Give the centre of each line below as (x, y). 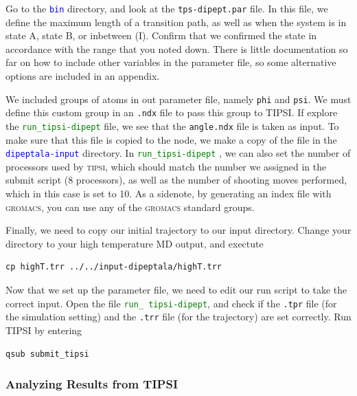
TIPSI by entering (44, 330)
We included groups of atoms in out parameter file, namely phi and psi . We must (178, 99)
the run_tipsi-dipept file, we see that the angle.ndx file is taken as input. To (172, 125)
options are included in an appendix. (83, 76)
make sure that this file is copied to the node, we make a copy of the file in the (171, 139)
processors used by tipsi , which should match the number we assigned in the (166, 166)
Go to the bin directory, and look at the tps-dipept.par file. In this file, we (167, 8)
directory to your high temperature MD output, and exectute (135, 243)
